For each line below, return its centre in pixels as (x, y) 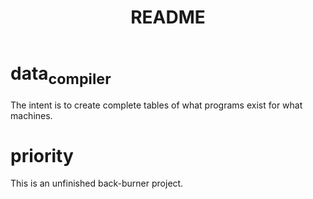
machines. (31, 115)
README (168, 17)
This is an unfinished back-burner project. (97, 183)
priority (42, 155)
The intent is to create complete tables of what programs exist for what (156, 105)
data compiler (61, 75)
